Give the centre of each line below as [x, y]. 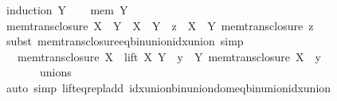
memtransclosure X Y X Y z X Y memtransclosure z [160, 25]
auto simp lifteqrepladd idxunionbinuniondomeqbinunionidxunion [168, 87]
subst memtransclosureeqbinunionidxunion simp [125, 41]
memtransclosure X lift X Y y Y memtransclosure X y [169, 56]
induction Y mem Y [67, 10]
